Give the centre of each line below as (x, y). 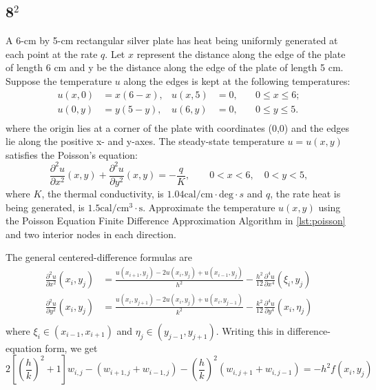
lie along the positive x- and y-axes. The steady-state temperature (145, 141)
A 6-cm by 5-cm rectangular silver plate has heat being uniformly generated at (172, 40)
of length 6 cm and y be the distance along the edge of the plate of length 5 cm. (175, 67)
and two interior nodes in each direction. (91, 234)
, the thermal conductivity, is (103, 194)
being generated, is (45, 207)
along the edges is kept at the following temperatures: (237, 80)
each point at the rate (52, 53)
